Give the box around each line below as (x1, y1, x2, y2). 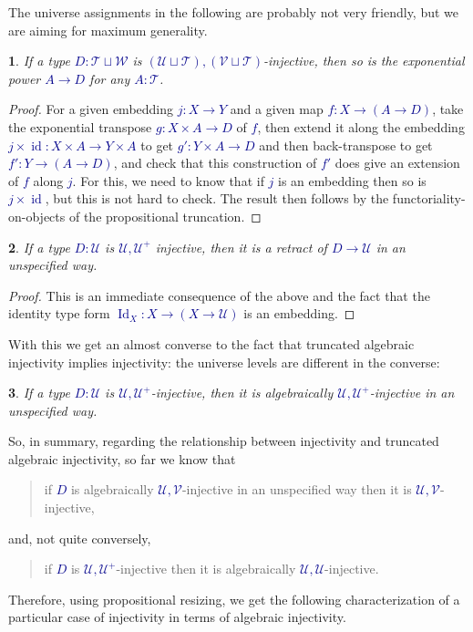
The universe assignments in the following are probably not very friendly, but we (8, 3, 459, 21)
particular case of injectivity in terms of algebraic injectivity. (8, 607, 346, 627)
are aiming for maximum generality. (8, 20, 208, 39)
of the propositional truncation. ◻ (68, 206, 262, 225)
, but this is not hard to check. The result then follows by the (45, 189, 389, 208)
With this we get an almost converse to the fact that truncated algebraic (8, 334, 415, 353)
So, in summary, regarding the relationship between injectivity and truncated (8, 431, 439, 451)
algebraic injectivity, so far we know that (8, 449, 236, 468)
